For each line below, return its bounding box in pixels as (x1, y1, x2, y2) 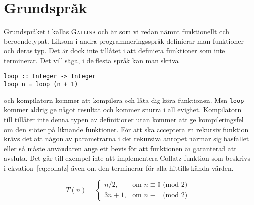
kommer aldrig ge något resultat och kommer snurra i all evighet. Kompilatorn (4, 104, 242, 115)
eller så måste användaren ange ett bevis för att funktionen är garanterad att (4, 143, 237, 153)
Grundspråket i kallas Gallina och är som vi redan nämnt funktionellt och (4, 26, 230, 36)
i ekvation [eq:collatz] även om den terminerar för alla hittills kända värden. (4, 163, 234, 173)
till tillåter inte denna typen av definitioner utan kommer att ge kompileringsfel (4, 114, 244, 125)
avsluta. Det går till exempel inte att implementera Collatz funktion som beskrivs (4, 153, 250, 163)
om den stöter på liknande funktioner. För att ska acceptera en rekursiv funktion (4, 124, 249, 134)
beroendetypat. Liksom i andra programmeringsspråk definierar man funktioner (4, 35, 244, 46)
